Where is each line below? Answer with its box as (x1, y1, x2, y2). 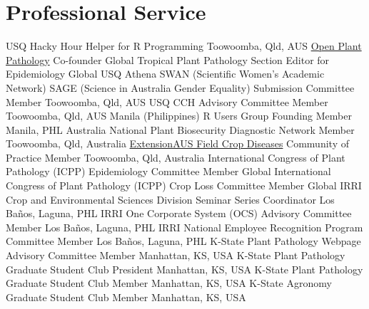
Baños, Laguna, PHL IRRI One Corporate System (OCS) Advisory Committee (6, 206, 352, 221)
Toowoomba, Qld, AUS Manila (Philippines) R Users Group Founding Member (6, 108, 352, 123)
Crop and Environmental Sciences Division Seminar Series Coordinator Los (6, 192, 335, 206)
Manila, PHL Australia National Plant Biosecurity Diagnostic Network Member (6, 122, 355, 137)
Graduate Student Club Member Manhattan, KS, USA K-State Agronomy (6, 276, 332, 290)
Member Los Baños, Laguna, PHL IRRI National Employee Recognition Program (6, 219, 363, 234)
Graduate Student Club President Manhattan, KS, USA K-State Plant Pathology (6, 261, 363, 276)
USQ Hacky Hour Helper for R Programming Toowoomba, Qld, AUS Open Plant (6, 38, 362, 53)
